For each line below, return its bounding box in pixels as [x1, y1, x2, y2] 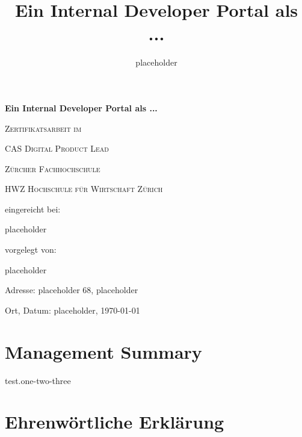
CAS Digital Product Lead [5, 142, 109, 155]
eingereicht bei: [5, 202, 61, 215]
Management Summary [5, 339, 202, 364]
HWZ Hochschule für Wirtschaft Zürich [5, 182, 163, 195]
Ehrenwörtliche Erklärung [5, 409, 224, 434]
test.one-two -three [5, 374, 71, 386]
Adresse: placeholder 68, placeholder [5, 284, 138, 296]
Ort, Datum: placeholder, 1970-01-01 [5, 303, 140, 316]
